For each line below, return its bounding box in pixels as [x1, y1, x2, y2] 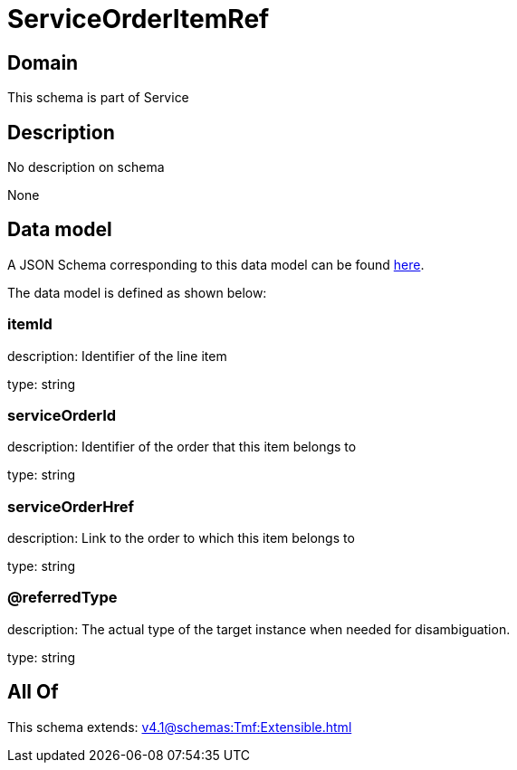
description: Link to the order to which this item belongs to [7, 530, 355, 547]
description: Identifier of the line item [7, 347, 227, 364]
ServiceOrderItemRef [7, 4, 270, 34]
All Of [7, 680, 59, 704]
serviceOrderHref [7, 497, 135, 516]
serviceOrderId [7, 405, 117, 424]
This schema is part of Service [7, 90, 189, 106]
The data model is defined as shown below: [7, 284, 267, 300]
